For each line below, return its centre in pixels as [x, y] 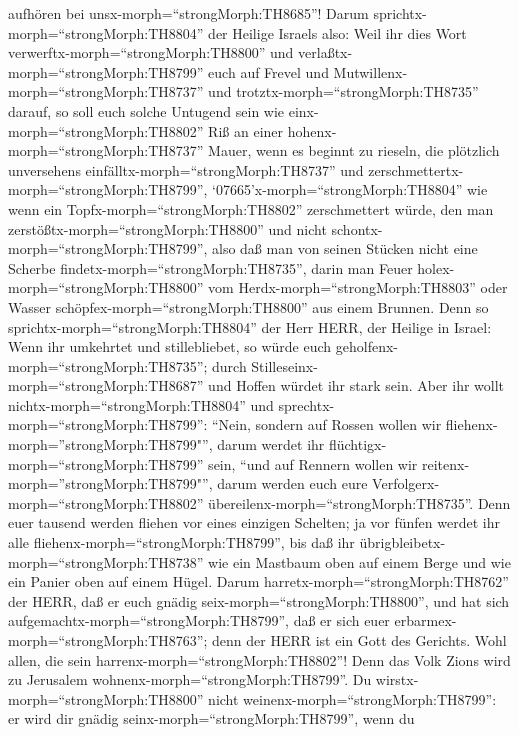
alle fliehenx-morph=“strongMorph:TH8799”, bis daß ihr [181, 542]
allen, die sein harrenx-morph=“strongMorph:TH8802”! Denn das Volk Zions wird [259, 659]
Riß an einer [246, 130]
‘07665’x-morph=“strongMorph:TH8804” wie [350, 189]
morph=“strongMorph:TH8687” [106, 385]
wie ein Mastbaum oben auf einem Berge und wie [359, 561]
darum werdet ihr [271, 444]
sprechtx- [306, 404]
